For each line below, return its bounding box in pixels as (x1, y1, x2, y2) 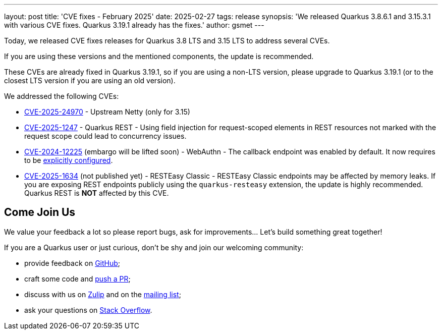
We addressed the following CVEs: (4, 92, 119, 100)
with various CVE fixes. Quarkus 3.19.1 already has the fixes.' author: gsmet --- (4, 21, 264, 29)
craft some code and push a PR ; (24, 274, 131, 283)
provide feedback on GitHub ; (24, 258, 121, 267)
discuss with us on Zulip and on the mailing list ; (24, 290, 181, 299)
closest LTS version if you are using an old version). (4, 76, 176, 85)
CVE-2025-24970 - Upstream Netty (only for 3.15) (24, 107, 190, 116)
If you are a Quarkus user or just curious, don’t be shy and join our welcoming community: (4, 243, 304, 252)
